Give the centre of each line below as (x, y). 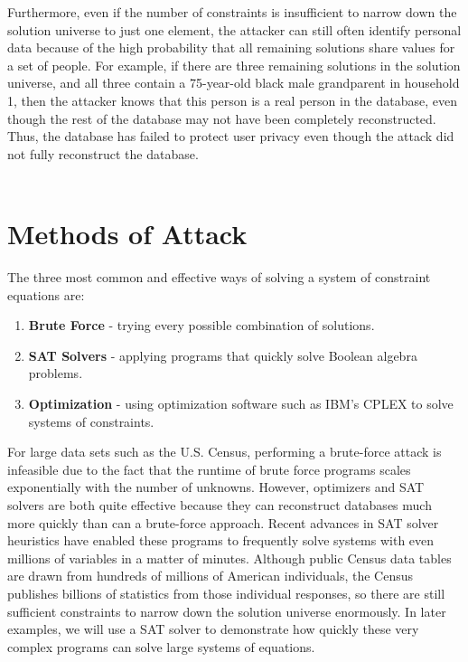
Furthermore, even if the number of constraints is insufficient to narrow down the (232, 12)
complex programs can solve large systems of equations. (161, 646)
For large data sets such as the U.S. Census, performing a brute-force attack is (225, 452)
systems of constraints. (91, 421)
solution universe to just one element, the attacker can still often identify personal (234, 29)
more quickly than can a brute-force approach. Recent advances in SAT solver (223, 522)
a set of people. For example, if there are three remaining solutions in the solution (234, 65)
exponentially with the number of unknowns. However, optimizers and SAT (216, 487)
